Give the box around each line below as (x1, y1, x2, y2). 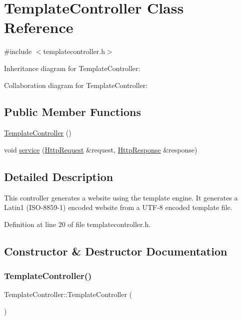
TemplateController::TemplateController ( (4, 289, 132, 299)
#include (4, 46, 32, 56)
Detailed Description (4, 168, 113, 184)
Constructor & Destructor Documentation (4, 243, 227, 258)
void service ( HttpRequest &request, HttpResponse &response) (4, 144, 197, 154)
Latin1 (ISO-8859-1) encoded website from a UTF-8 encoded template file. (4, 202, 232, 212)
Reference (4, 17, 73, 37)
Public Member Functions (4, 104, 141, 119)
